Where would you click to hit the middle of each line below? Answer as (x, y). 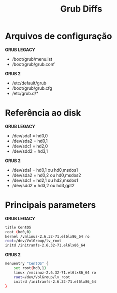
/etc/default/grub (29, 83)
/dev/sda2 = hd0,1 (30, 141)
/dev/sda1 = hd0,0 (30, 136)
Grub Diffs (81, 9)
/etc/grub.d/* (25, 93)
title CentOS (18, 227)
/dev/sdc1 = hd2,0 (30, 146)
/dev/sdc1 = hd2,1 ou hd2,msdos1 (45, 180)
